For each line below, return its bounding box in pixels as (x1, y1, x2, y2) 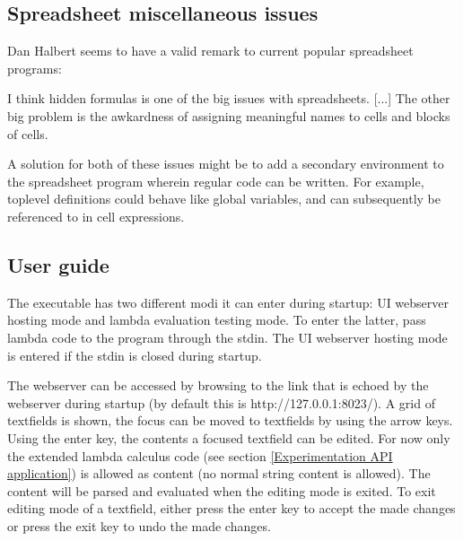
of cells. (7, 124, 48, 143)
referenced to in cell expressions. (7, 206, 185, 225)
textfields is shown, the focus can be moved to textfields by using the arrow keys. (7, 411, 453, 430)
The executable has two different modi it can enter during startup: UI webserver (7, 292, 449, 311)
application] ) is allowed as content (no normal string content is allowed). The (7, 464, 431, 483)
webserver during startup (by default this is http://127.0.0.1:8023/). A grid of (7, 393, 435, 412)
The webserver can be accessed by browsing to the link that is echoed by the (7, 376, 429, 395)
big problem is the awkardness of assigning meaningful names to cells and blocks (7, 106, 450, 125)
